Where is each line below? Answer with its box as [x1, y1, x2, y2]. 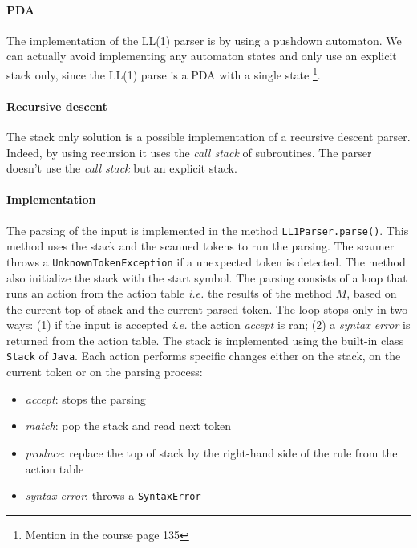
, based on [346, 285, 397, 302]
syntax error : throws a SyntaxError [25, 487, 201, 504]
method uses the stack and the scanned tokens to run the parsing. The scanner [6, 237, 395, 254]
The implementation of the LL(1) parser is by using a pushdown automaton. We [6, 31, 402, 48]
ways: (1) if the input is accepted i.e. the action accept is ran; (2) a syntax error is [6, 316, 411, 333]
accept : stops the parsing [25, 390, 146, 407]
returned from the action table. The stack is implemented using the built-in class [6, 331, 404, 348]
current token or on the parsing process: [6, 363, 203, 380]
